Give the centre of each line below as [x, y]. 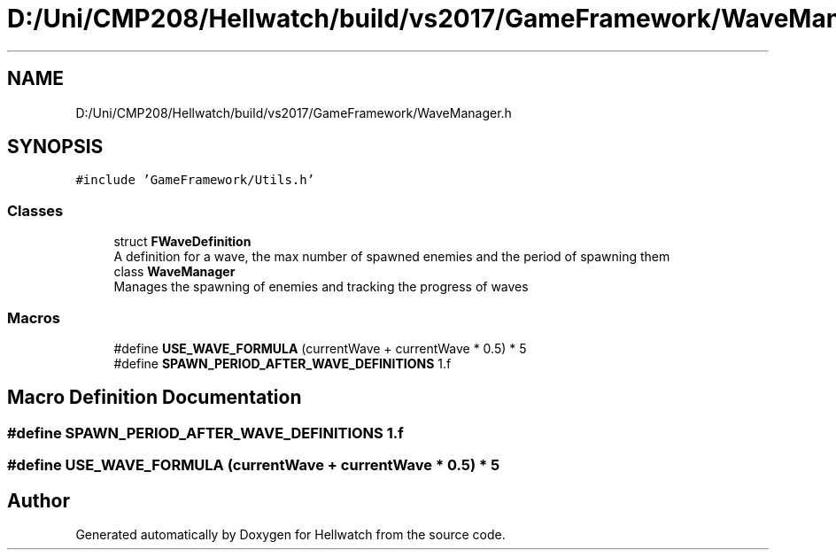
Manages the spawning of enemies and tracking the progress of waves [321, 287]
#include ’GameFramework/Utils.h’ [195, 180]
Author [39, 500]
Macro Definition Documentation [155, 398]
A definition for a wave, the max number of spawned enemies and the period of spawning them [392, 257]
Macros [34, 317]
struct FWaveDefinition [182, 242]
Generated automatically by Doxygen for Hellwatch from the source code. [290, 534]
